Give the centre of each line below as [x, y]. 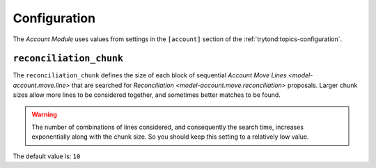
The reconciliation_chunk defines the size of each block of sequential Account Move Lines [150, 75]
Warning [44, 114]
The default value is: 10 [47, 156]
